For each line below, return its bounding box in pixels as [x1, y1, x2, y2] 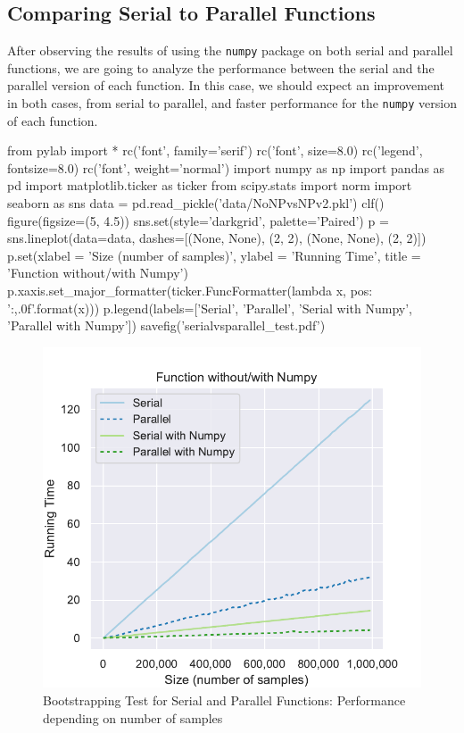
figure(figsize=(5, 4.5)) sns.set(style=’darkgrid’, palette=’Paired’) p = [7, 211, 389, 229]
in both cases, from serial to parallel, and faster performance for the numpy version [7, 94, 457, 112]
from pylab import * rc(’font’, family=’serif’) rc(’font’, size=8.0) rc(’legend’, [7, 141, 423, 160]
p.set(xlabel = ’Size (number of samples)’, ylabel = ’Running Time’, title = [7, 246, 421, 264]
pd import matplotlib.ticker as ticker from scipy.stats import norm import [7, 176, 412, 195]
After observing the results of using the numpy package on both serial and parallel [7, 41, 453, 60]
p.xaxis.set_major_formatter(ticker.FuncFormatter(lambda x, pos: [7, 281, 373, 300]
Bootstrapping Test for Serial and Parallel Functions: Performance [43, 691, 406, 710]
